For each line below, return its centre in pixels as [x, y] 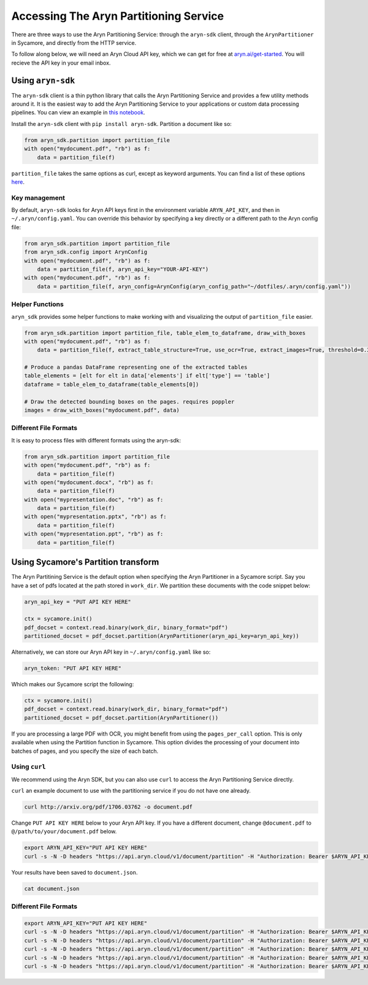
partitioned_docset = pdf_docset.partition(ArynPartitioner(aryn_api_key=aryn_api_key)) [162, 636]
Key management [38, 198]
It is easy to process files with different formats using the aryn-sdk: [96, 440]
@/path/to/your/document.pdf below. [64, 831]
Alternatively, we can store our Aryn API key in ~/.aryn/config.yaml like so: [111, 652]
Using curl [29, 767]
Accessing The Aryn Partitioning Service [117, 16]
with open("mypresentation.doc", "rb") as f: [94, 500]
